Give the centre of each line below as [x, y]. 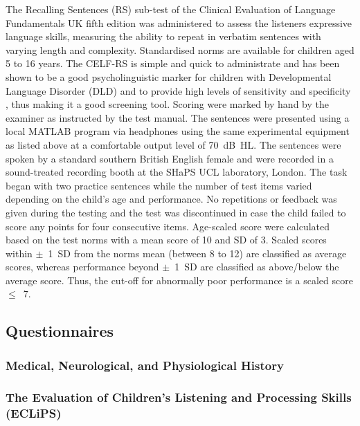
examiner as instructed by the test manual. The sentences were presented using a [178, 117]
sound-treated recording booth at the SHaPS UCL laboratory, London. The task [177, 172]
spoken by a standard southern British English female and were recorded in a [170, 158]
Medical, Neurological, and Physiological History [145, 365]
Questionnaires [60, 331]
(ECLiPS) [34, 413]
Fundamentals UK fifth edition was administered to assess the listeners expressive [179, 22]
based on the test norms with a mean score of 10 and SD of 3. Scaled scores [166, 240]
